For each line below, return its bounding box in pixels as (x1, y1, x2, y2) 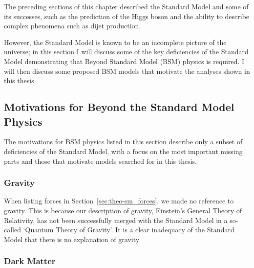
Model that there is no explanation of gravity (4, 234, 140, 244)
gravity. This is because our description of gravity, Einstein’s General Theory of (4, 205, 242, 215)
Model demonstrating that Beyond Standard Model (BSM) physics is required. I (4, 56, 245, 66)
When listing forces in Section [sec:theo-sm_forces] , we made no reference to (4, 196, 234, 206)
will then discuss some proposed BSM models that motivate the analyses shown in (4, 66, 250, 76)
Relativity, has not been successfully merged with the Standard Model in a (4, 215, 228, 225)
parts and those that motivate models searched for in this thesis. (4, 156, 197, 166)
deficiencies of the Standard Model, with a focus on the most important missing (4, 146, 243, 156)
